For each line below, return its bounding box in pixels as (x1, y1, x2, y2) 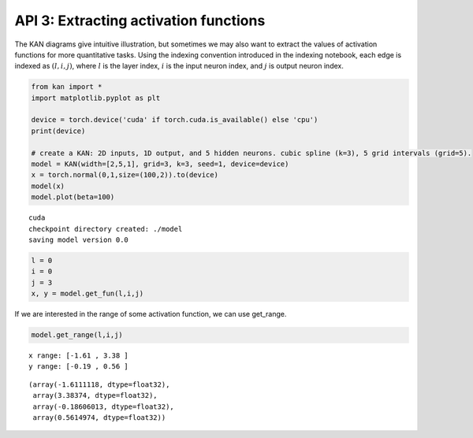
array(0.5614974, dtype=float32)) (32, 414, 166, 422)
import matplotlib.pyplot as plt (31, 93, 161, 102)
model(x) (31, 181, 65, 191)
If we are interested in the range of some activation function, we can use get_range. (14, 310, 287, 319)
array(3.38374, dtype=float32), (32, 391, 158, 400)
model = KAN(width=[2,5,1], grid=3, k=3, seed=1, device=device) (31, 160, 289, 169)
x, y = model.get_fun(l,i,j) (31, 289, 144, 299)
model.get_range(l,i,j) (31, 331, 124, 340)
